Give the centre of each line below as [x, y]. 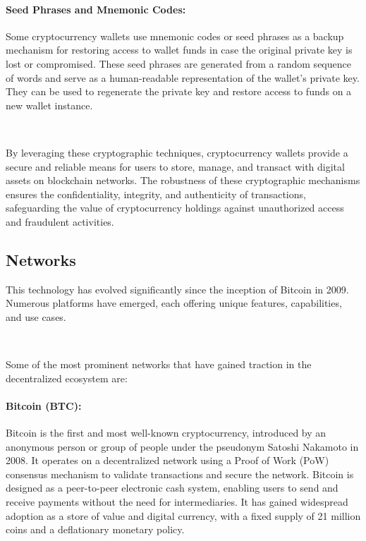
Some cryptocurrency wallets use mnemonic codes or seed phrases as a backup [175, 36]
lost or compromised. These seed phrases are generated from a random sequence [178, 63]
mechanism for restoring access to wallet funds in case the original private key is [179, 50]
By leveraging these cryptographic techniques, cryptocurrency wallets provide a [177, 152]
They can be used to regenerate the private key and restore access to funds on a [179, 91]
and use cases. [36, 316]
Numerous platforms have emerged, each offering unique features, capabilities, [174, 303]
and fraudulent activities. [60, 221]
